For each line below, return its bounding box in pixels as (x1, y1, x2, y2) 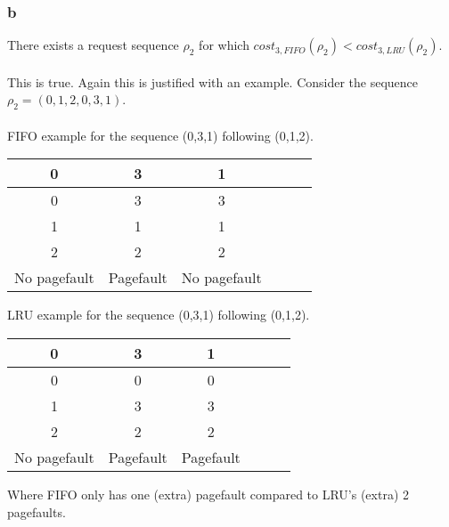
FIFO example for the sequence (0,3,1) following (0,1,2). (7, 126, 314, 144)
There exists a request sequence (7, 36, 179, 54)
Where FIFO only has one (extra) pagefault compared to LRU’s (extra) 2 (7, 484, 410, 503)
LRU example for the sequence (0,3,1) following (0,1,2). (7, 305, 310, 324)
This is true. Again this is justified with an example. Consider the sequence (7, 72, 419, 91)
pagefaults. (7, 502, 66, 521)
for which (199, 36, 249, 54)
